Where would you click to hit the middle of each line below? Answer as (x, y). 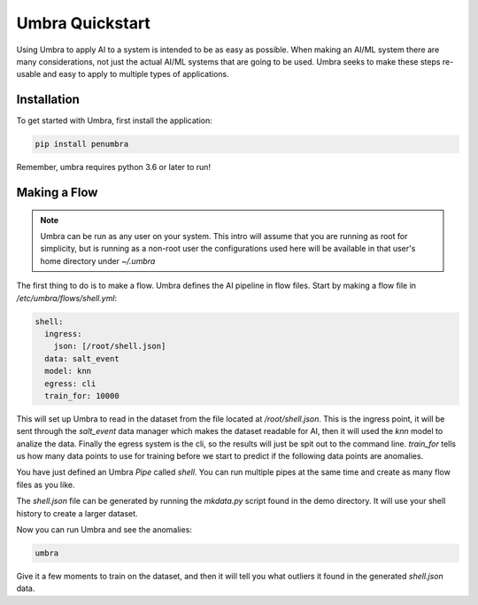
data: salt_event (82, 358)
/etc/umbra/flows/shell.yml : (67, 298)
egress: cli (70, 384)
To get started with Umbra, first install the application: (114, 120)
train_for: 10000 (82, 396)
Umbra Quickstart (83, 23)
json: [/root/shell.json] (110, 346)
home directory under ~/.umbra (98, 260)
